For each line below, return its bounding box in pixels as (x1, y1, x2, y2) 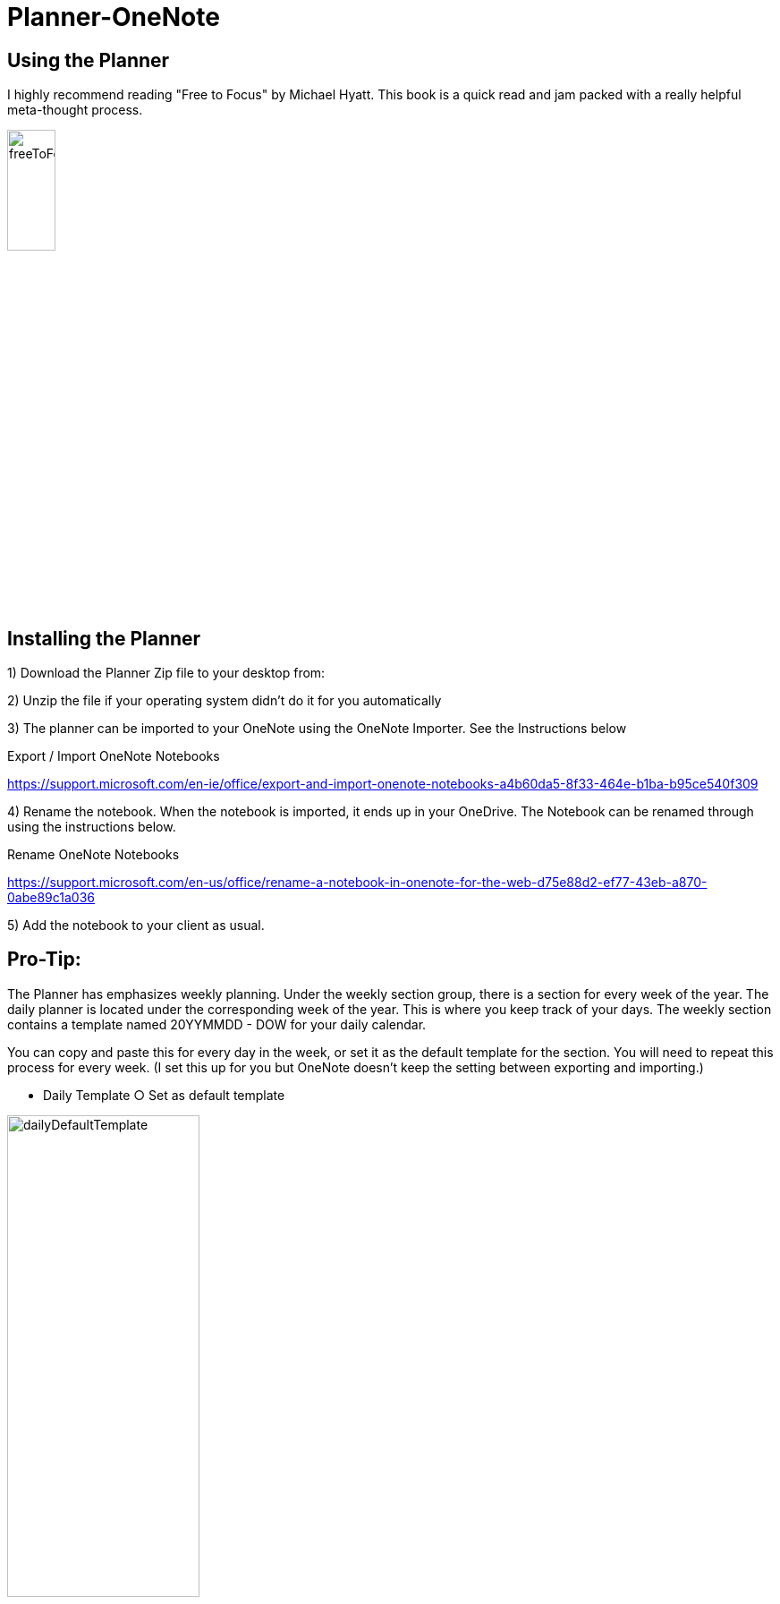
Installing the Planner (7, 627, 201, 650)
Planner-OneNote (7, 2, 220, 32)
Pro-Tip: (7, 948, 81, 971)
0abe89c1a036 (7, 890, 96, 906)
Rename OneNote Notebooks (7, 847, 180, 863)
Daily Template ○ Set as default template (43, 1087, 285, 1103)
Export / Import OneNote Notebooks (7, 748, 220, 764)
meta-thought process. (7, 102, 143, 118)
